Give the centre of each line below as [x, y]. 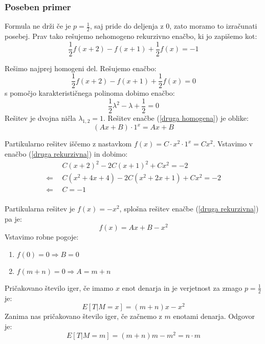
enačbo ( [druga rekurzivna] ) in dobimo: [66, 153]
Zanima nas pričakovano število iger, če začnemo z [83, 316]
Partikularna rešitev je [40, 209]
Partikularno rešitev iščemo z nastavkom [68, 144]
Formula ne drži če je [38, 26]
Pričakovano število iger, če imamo [59, 287]
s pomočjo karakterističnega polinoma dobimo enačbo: [90, 93]
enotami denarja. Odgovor [214, 316]
